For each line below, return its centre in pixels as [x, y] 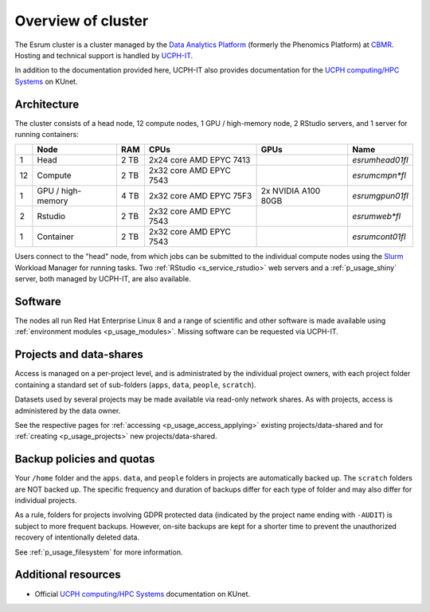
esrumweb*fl [377, 217]
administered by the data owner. [68, 410]
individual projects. [46, 500]
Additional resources [68, 575]
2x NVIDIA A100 [291, 191]
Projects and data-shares [79, 355]
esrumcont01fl [379, 237]
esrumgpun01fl [381, 196]
